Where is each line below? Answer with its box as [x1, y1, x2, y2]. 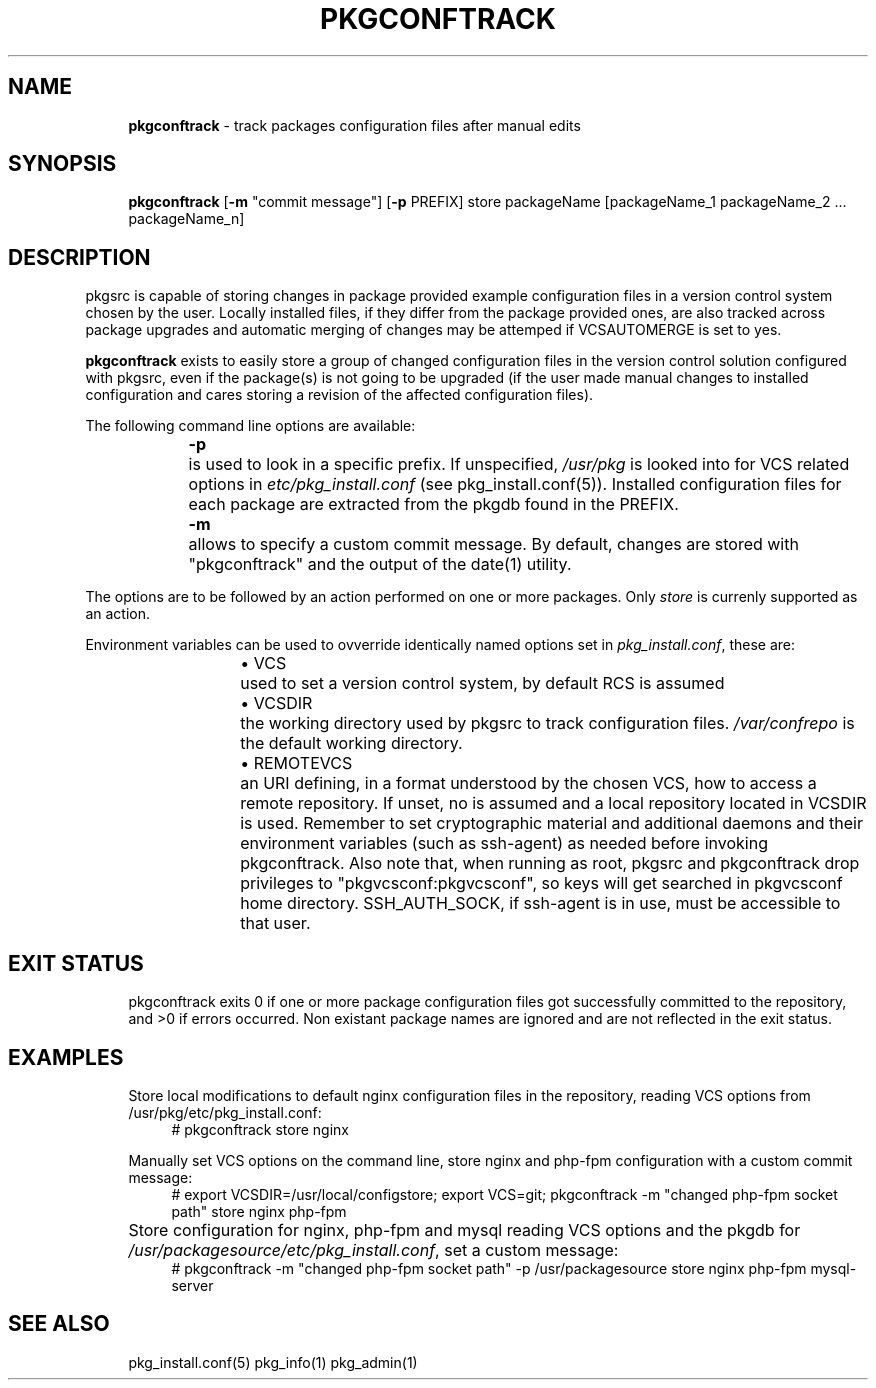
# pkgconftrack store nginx [171, 1120, 349, 1138]
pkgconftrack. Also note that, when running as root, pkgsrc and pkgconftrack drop [240, 853, 860, 874]
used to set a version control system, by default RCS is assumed [240, 673, 725, 694]
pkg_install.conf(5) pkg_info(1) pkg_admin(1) [128, 1353, 418, 1371]
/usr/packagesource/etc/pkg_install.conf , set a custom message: [128, 1239, 619, 1260]
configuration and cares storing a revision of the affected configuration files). [85, 386, 594, 404]
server [171, 1276, 214, 1294]
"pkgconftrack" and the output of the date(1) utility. [188, 554, 572, 575]
